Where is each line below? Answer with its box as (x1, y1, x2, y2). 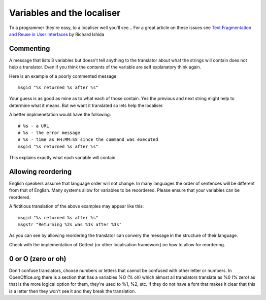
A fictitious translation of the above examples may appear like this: (9, 203, 144, 209)
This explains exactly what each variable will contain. (9, 155, 117, 161)
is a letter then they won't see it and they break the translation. (9, 288, 136, 294)
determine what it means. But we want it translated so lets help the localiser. (9, 102, 164, 108)
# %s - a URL (18, 123, 49, 129)
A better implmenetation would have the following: (9, 111, 111, 118)
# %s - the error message (18, 130, 81, 135)
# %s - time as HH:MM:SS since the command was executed (18, 137, 159, 142)
